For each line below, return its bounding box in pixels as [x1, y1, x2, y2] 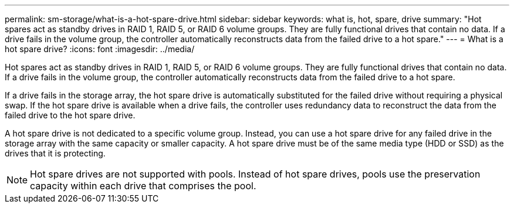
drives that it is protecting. [5, 148, 106, 158]
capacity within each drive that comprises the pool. [30, 180, 256, 192]
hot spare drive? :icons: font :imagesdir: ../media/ [5, 44, 195, 54]
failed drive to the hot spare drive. [5, 110, 136, 120]
